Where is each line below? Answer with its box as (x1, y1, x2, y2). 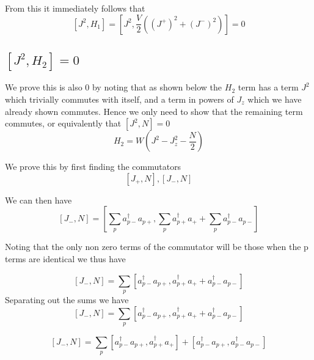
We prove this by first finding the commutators (5, 160, 181, 173)
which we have (247, 93, 302, 105)
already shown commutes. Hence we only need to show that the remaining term (5, 105, 303, 117)
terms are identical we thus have (5, 252, 126, 265)
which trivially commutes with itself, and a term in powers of (5, 93, 234, 105)
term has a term (238, 81, 299, 94)
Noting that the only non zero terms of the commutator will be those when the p (5, 240, 309, 253)
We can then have (5, 193, 72, 206)
